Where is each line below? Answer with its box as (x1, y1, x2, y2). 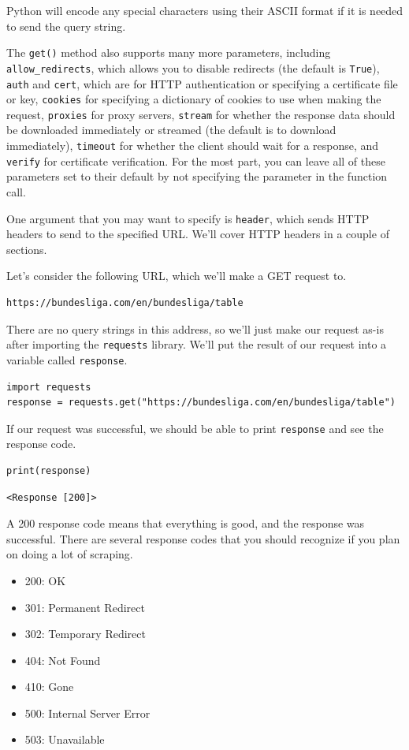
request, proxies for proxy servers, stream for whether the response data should (6, 106, 396, 122)
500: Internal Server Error (24, 704, 151, 721)
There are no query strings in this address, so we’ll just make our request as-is (6, 320, 384, 337)
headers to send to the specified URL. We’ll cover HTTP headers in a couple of (6, 226, 389, 242)
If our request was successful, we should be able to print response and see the (6, 420, 384, 436)
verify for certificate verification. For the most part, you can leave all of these (6, 152, 385, 169)
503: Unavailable (24, 731, 105, 748)
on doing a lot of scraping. (6, 546, 133, 562)
